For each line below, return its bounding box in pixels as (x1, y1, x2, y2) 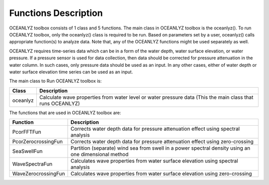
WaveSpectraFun (12, 161, 53, 168)
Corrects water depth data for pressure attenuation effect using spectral (70, 125, 240, 132)
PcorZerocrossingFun (12, 138, 63, 145)
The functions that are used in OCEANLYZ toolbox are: (9, 110, 122, 116)
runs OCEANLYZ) (39, 100, 80, 107)
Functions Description (9, 7, 103, 18)
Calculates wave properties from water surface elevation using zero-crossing (70, 170, 252, 177)
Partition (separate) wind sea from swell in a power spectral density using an (70, 145, 251, 152)
